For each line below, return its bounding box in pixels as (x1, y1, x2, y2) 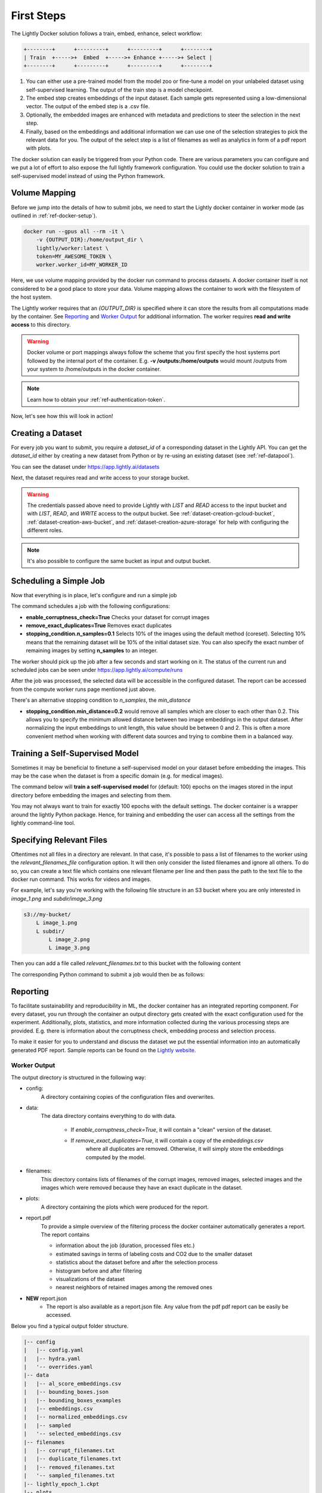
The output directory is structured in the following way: (11, 1074, 146, 1081)
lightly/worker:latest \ (36, 245, 109, 251)
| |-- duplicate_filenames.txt (23, 1455, 122, 1463)
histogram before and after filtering (55, 1267, 143, 1274)
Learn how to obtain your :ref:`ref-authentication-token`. (27, 396, 165, 403)
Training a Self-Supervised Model (11, 748, 140, 758)
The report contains (41, 1231, 89, 1238)
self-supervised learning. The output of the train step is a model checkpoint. (26, 86, 213, 93)
